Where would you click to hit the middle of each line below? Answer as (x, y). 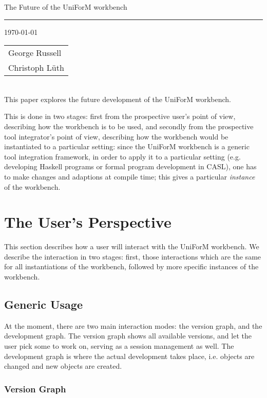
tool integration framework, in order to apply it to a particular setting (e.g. (122, 156)
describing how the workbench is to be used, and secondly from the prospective (129, 126)
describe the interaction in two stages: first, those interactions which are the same (133, 256)
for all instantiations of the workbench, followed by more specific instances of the (131, 266)
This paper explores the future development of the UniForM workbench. (118, 99)
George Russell (35, 53)
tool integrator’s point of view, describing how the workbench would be (116, 136)
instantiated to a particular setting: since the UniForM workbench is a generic (127, 146)
